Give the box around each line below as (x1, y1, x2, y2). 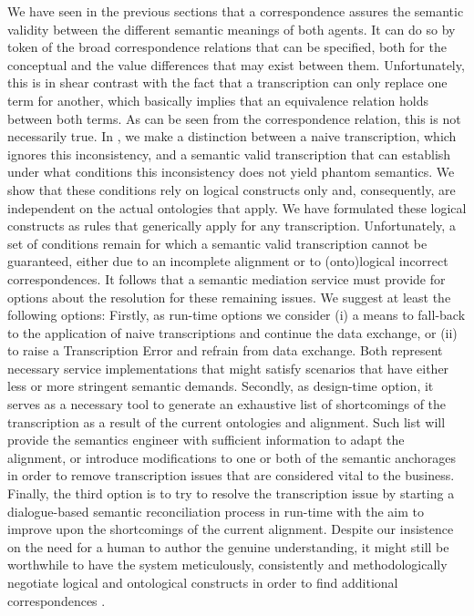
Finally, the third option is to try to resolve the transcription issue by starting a (7, 484, 455, 503)
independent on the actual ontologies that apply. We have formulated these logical (7, 198, 467, 217)
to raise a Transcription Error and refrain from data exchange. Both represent (7, 341, 443, 360)
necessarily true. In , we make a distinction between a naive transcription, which (7, 127, 457, 146)
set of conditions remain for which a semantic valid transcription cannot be (7, 233, 428, 252)
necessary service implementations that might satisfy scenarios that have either (7, 358, 449, 377)
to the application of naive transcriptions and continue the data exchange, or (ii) (7, 323, 458, 342)
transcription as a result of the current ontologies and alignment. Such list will (7, 412, 446, 431)
